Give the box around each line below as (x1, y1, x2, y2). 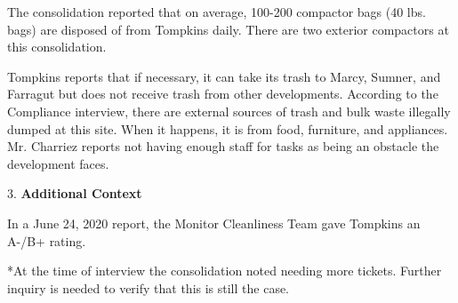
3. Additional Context (7, 184, 142, 203)
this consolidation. (7, 37, 107, 56)
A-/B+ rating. (7, 231, 86, 250)
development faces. (7, 154, 109, 172)
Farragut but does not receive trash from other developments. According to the (7, 84, 438, 103)
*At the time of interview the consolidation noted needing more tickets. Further (7, 261, 442, 280)
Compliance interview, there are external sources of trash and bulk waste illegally (7, 101, 451, 120)
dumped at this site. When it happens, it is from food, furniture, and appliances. (7, 119, 448, 138)
